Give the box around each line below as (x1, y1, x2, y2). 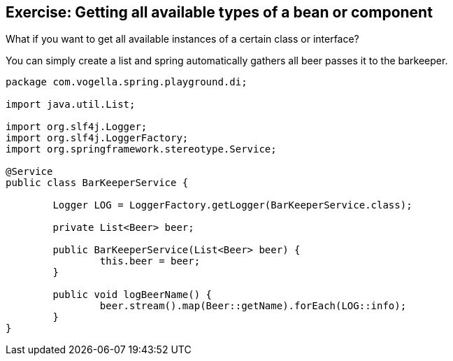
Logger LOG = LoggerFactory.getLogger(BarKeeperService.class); (52, 199, 412, 211)
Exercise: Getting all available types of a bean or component (6, 3, 433, 21)
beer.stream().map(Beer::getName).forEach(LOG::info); (99, 300, 407, 312)
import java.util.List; (6, 99, 136, 111)
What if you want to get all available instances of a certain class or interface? (6, 33, 359, 45)
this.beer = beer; (99, 255, 201, 267)
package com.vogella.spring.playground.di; (6, 76, 247, 88)
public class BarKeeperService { (6, 177, 189, 189)
